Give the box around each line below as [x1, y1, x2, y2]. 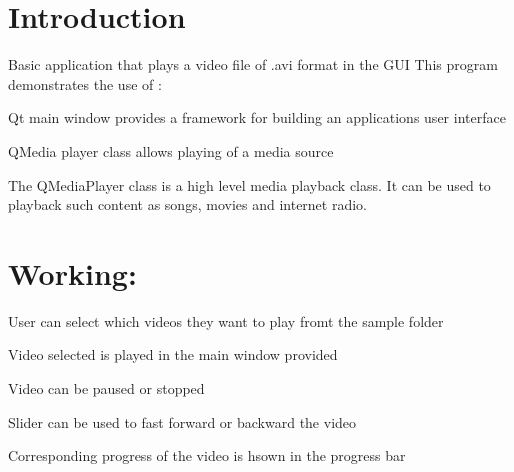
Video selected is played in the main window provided [8, 344, 338, 365]
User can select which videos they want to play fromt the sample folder [8, 310, 444, 331]
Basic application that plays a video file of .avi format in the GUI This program [8, 54, 498, 75]
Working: [8, 252, 137, 293]
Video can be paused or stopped [8, 378, 205, 398]
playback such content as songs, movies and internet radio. [8, 194, 368, 215]
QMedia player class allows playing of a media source [8, 140, 334, 161]
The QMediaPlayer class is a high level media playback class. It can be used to [8, 174, 491, 195]
